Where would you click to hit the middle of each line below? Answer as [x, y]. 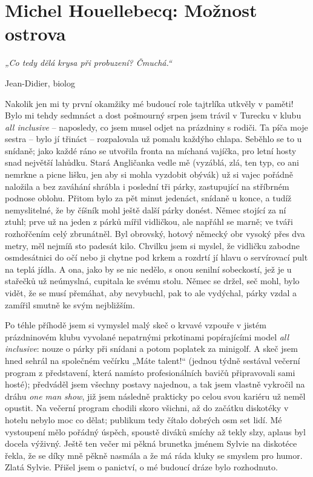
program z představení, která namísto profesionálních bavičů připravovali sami [150, 372]
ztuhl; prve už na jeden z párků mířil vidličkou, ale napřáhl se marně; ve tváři [149, 222]
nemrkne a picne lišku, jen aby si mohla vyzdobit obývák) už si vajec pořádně [149, 174]
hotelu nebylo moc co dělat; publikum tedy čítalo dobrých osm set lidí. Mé [143, 419]
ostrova [35, 34]
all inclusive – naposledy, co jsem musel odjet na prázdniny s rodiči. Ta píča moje [156, 127]
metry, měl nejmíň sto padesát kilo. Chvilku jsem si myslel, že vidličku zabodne [152, 245]
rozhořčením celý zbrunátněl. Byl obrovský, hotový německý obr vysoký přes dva [155, 234]
